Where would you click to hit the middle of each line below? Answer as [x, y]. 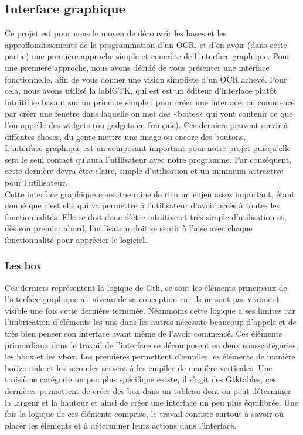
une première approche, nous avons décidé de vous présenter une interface [137, 67]
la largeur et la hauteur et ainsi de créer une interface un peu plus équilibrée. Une [151, 402]
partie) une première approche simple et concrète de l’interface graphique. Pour [147, 56]
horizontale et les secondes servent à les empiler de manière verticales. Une [139, 367]
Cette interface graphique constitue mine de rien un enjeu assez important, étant [150, 193]
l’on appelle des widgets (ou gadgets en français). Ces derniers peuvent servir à [147, 124]
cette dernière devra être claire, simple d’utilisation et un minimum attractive [144, 171]
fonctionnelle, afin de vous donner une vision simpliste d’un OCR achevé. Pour [146, 79]
